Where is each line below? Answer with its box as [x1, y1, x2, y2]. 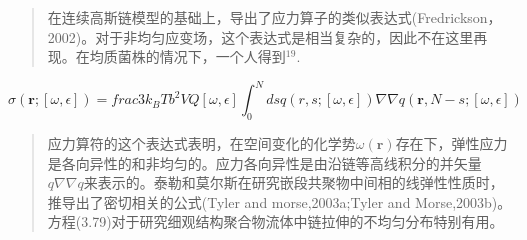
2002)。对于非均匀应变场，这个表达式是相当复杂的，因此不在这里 [47, 26, 474, 47]
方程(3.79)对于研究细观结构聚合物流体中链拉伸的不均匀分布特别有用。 [47, 211, 504, 232]
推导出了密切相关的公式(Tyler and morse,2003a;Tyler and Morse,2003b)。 [47, 191, 512, 212]
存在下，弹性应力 [395, 133, 508, 154]
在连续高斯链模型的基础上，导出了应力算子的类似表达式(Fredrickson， [47, 7, 502, 27]
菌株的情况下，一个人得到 [117, 46, 286, 67]
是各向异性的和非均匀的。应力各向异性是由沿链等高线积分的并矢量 [47, 152, 482, 173]
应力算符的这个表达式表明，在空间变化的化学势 [47, 133, 356, 154]
